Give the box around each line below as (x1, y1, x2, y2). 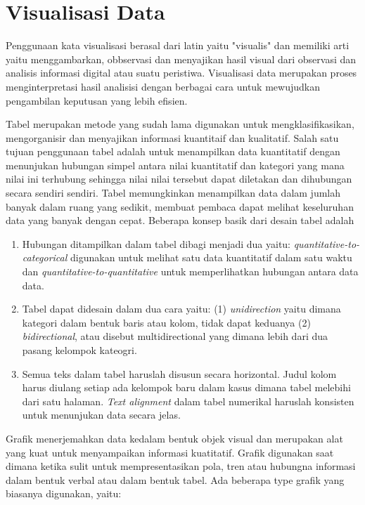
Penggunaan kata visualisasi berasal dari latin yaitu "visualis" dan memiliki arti (6, 38, 350, 53)
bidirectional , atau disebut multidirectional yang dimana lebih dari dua (22, 329, 328, 343)
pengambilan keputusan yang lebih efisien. (6, 93, 188, 107)
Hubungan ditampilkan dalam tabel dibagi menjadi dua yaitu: (22, 236, 291, 251)
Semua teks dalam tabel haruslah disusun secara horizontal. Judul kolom (22, 366, 337, 381)
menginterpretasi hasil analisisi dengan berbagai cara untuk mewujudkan (6, 79, 320, 93)
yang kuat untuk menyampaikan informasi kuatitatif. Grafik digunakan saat (6, 445, 334, 459)
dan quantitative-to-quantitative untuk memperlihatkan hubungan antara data (22, 264, 359, 279)
